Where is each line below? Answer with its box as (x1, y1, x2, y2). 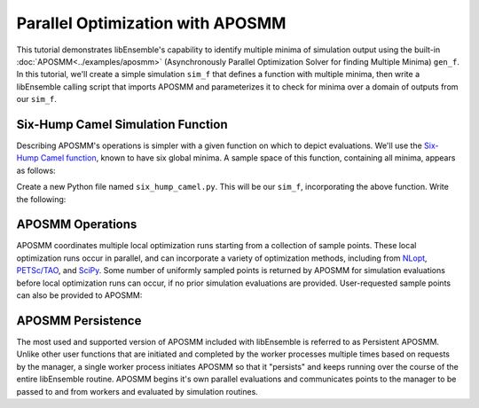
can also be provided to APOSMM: (16, 290, 143, 301)
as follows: (16, 165, 57, 176)
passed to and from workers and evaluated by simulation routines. (16, 386, 259, 396)
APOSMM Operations (16, 217, 137, 232)
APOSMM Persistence (16, 313, 142, 328)
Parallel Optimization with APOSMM (16, 13, 287, 33)
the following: (16, 193, 67, 204)
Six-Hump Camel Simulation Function (16, 116, 228, 132)
